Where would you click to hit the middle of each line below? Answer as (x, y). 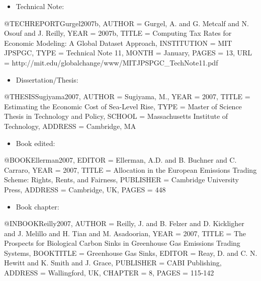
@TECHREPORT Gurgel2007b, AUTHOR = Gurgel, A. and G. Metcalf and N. (126, 23)
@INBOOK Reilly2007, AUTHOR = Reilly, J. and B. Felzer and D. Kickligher (124, 223)
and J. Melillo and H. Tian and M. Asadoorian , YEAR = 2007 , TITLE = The (125, 233)
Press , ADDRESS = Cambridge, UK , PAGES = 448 (85, 189)
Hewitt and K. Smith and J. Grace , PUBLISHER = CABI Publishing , (113, 263)
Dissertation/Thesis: (47, 79)
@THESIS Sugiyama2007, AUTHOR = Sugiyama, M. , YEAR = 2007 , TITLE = (127, 96)
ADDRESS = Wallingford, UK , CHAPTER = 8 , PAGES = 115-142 (109, 273)
